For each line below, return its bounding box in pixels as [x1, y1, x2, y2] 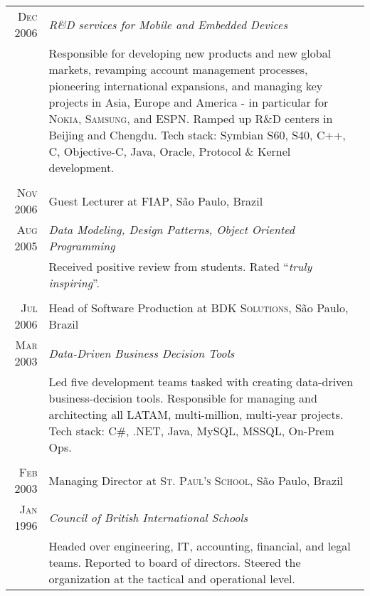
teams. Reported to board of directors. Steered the [48, 554, 301, 570]
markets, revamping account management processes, [48, 61, 308, 78]
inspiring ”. [48, 275, 100, 291]
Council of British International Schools [48, 509, 248, 526]
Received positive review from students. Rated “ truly [48, 258, 312, 275]
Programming [48, 238, 115, 254]
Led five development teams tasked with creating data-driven [48, 373, 354, 390]
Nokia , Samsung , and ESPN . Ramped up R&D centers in [48, 110, 333, 127]
